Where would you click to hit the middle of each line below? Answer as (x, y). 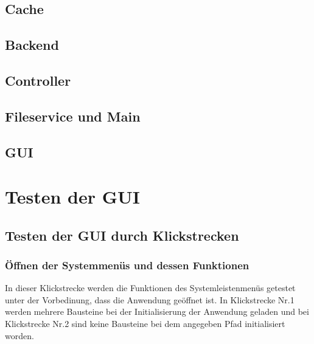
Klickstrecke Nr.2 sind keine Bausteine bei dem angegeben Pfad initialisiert (145, 324)
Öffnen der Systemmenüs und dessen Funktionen (127, 265)
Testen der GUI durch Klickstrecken (122, 235)
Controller (38, 80)
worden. (19, 335)
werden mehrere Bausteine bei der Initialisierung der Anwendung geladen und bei (157, 311)
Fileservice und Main (73, 116)
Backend (32, 45)
